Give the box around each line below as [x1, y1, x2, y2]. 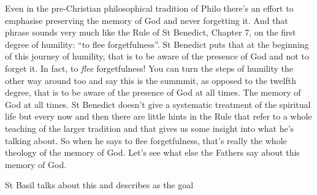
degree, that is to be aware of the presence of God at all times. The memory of [5, 86, 301, 99]
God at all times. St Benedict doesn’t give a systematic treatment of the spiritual [5, 97, 311, 110]
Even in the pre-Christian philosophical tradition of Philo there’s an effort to [5, 2, 294, 14]
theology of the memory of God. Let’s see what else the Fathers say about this [5, 146, 300, 159]
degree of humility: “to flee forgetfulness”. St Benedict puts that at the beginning [5, 37, 309, 50]
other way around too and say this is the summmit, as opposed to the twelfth [5, 74, 296, 86]
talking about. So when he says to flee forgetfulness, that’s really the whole [5, 134, 287, 147]
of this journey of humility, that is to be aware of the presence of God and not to [5, 50, 309, 63]
